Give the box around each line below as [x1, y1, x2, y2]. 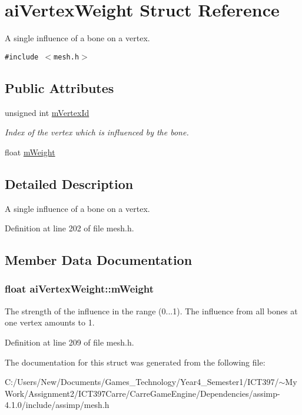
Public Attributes [5, 78, 114, 97]
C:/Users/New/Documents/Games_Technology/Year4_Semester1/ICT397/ [5, 376, 279, 388]
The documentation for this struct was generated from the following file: [5, 356, 266, 368]
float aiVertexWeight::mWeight [5, 281, 154, 296]
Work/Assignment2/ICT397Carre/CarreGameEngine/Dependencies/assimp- [5, 387, 280, 399]
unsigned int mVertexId [5, 106, 89, 118]
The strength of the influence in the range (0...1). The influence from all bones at [5, 304, 298, 317]
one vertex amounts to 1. [5, 316, 95, 328]
